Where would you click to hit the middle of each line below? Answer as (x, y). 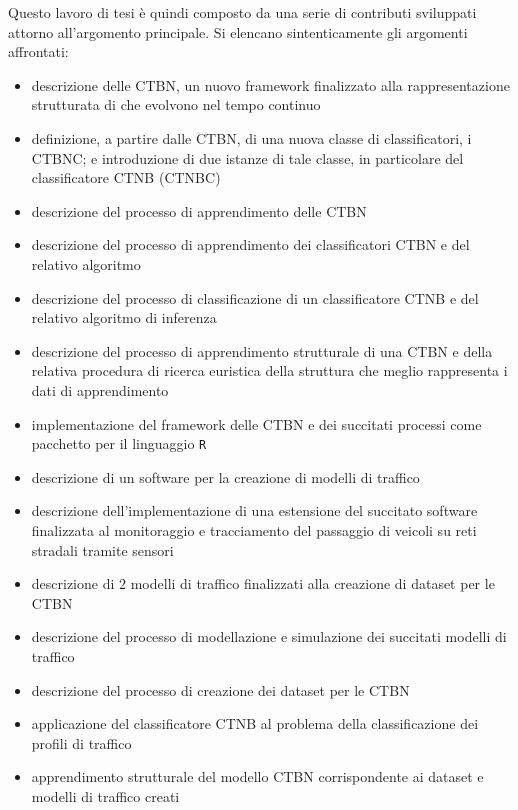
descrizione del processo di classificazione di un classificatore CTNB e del (255, 297)
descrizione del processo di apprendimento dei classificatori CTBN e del (250, 244)
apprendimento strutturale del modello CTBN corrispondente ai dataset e (257, 776)
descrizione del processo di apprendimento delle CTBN (199, 210)
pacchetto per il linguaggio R (119, 443)
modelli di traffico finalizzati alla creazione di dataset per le (312, 583)
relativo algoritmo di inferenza (124, 317)
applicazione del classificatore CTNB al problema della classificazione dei (255, 723)
